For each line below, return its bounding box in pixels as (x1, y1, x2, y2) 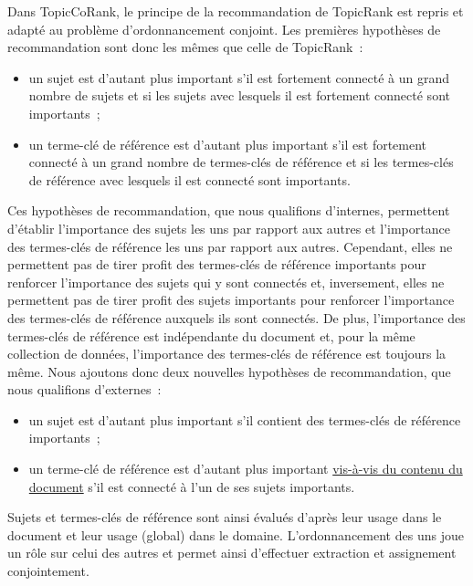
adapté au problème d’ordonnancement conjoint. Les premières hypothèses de (7, 19, 441, 38)
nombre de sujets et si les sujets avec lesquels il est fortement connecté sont (28, 86, 450, 105)
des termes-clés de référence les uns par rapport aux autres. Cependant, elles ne (7, 236, 453, 256)
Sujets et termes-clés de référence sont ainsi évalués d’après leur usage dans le (7, 508, 442, 527)
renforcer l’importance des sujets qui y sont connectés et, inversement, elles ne (7, 272, 445, 291)
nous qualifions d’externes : (7, 380, 162, 399)
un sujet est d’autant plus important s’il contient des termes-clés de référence (28, 410, 461, 429)
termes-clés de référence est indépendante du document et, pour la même (7, 326, 415, 345)
